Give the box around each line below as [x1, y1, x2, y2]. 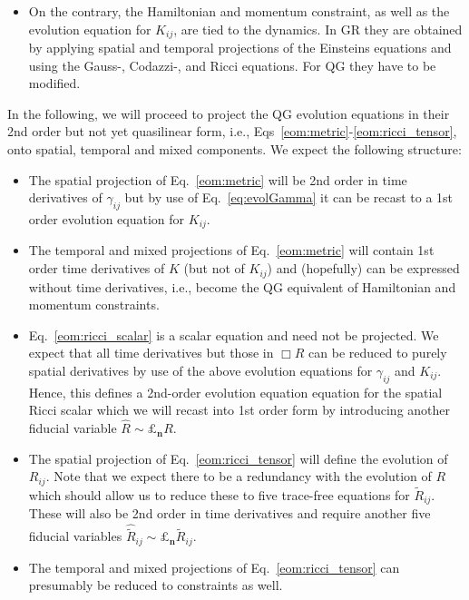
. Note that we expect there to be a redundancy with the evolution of [45, 467, 432, 486]
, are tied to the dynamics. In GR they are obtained [173, 19, 463, 38]
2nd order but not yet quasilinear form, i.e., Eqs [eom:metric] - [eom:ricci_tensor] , [7, 122, 457, 141]
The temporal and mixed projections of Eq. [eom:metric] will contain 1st [28, 241, 435, 260]
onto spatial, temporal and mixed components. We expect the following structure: [7, 140, 462, 159]
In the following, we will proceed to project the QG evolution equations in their [7, 103, 450, 123]
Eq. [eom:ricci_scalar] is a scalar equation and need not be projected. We [28, 325, 439, 344]
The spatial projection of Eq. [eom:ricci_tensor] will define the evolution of [28, 448, 448, 467]
